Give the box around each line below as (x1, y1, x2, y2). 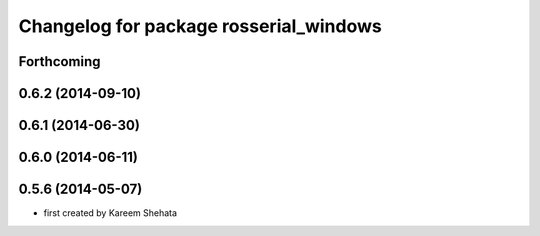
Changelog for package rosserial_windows (18, 15, 382, 37)
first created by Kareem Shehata (43, 207, 178, 219)
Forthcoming (18, 53, 101, 70)
